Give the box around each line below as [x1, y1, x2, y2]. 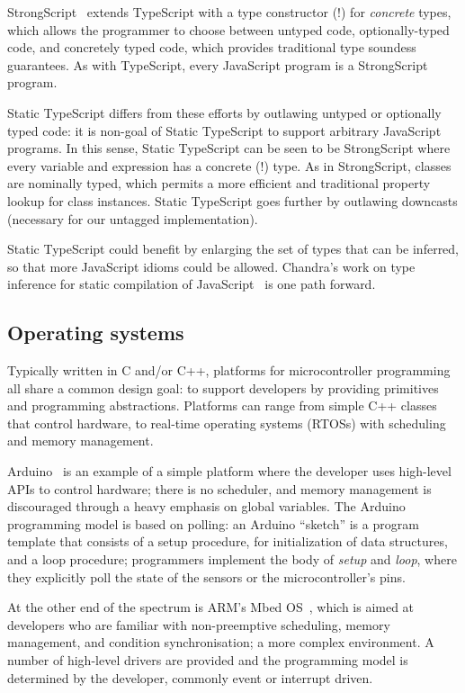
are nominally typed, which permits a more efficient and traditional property [7, 174, 431, 193]
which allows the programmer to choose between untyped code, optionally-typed [7, 20, 450, 39]
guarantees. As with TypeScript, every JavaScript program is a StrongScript [7, 55, 428, 74]
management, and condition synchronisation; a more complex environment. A [7, 633, 434, 652]
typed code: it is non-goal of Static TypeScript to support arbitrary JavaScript [7, 121, 442, 139]
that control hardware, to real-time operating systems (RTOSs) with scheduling [7, 413, 446, 432]
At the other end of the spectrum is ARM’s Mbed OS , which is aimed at [7, 598, 415, 616]
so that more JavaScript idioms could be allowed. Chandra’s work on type [7, 256, 416, 275]
